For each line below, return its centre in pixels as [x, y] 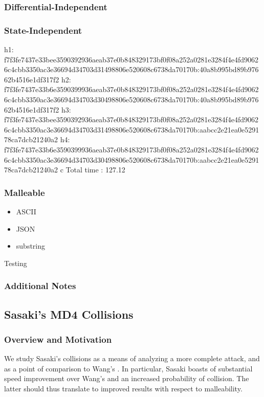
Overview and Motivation [58, 339]
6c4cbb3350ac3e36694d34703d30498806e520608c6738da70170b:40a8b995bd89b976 [131, 100]
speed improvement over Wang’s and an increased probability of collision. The [127, 378]
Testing [16, 263]
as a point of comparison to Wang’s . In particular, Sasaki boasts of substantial [128, 368]
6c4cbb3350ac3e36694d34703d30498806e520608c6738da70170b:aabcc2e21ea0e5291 [132, 159]
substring [31, 246]
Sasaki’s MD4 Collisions [69, 314]
